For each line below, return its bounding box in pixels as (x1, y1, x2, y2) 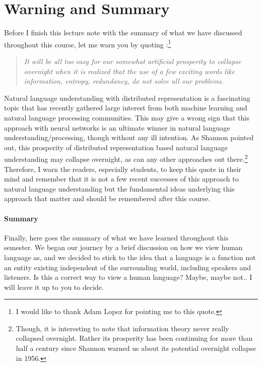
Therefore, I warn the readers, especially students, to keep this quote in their (4, 163, 241, 174)
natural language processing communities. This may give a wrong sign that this (4, 112, 249, 123)
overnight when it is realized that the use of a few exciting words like (24, 66, 235, 76)
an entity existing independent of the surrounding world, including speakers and (4, 262, 251, 272)
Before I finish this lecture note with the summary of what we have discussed (4, 27, 242, 38)
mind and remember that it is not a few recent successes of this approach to (4, 173, 239, 184)
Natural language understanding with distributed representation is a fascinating (4, 92, 250, 103)
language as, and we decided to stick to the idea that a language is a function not (4, 252, 256, 262)
